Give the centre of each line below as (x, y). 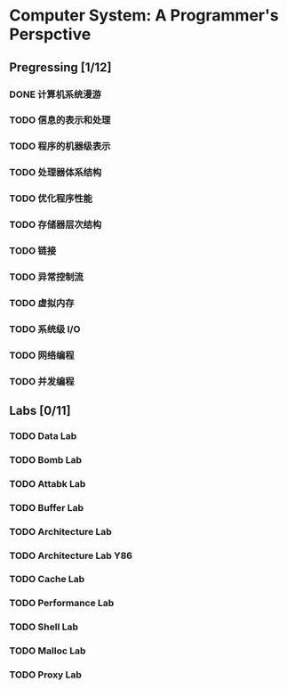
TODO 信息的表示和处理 (60, 120)
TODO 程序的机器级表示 (60, 146)
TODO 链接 (33, 251)
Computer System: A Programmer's (144, 16)
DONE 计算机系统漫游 (56, 94)
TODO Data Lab (43, 435)
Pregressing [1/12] (60, 67)
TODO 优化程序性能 (51, 199)
